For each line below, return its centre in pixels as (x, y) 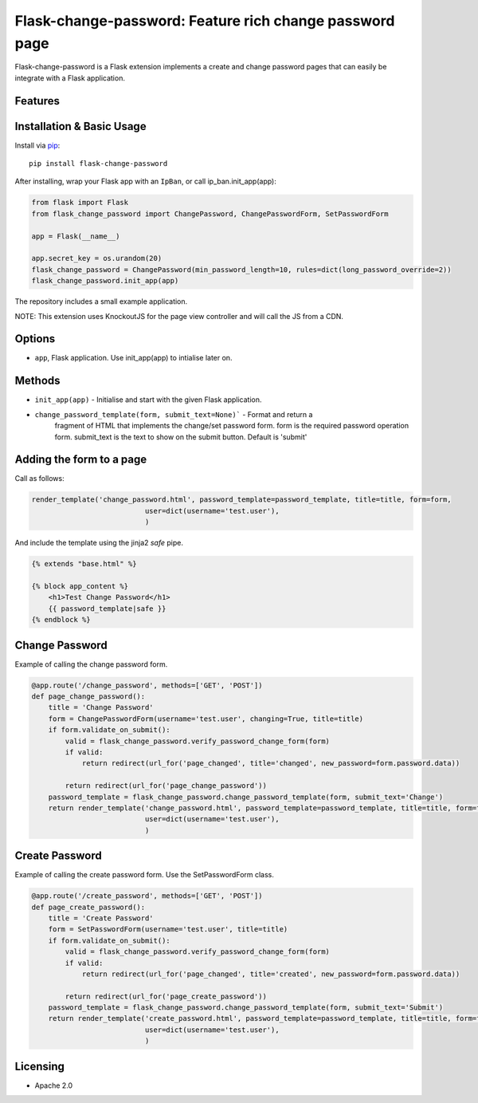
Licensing (40, 1066)
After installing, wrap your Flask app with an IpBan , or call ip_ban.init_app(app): (145, 181)
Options (35, 339)
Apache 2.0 (54, 1085)
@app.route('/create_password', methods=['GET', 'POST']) (147, 896)
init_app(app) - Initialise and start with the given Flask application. (148, 400)
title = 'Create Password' (101, 918)
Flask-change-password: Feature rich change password (205, 21)
